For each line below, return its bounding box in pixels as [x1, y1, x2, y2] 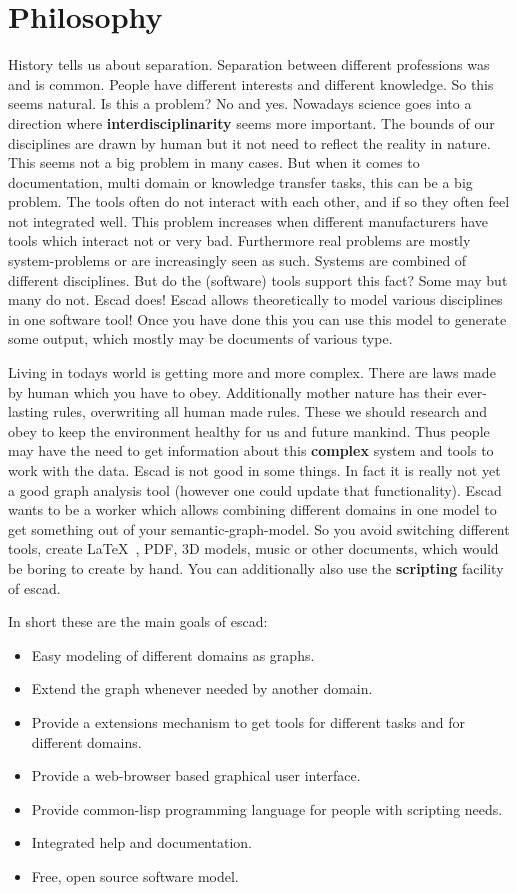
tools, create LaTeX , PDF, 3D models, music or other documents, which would [8, 538, 499, 559]
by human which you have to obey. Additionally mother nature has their [8, 381, 453, 402]
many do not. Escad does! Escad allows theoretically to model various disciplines [8, 289, 503, 310]
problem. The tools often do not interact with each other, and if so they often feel [8, 191, 510, 212]
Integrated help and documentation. [31, 832, 252, 853]
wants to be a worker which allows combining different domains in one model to [8, 499, 497, 520]
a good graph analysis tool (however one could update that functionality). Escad [8, 479, 502, 500]
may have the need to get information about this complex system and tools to [8, 440, 494, 461]
